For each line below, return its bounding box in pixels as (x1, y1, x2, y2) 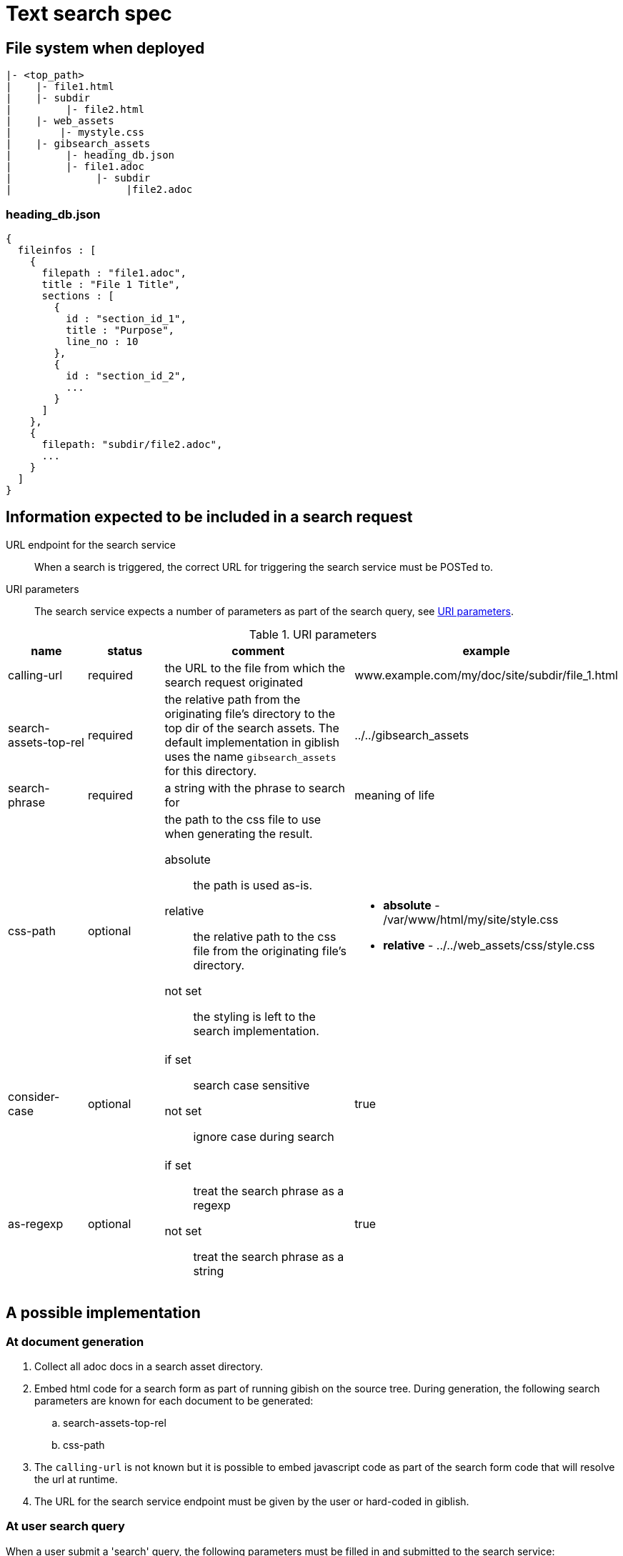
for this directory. (164, 763, 257, 778)
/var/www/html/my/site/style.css (383, 912, 559, 927)
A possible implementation (6, 1304, 201, 1322)
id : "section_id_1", (66, 312, 186, 324)
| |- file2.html (6, 104, 144, 116)
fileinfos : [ (17, 244, 96, 256)
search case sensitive (193, 1077, 310, 1092)
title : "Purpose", (66, 324, 175, 336)
